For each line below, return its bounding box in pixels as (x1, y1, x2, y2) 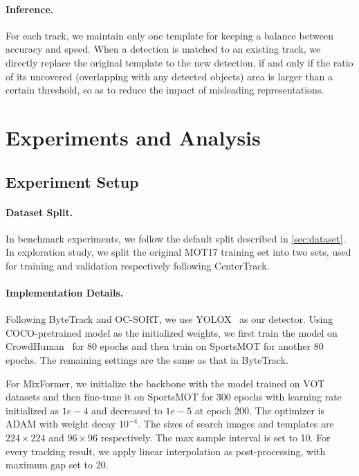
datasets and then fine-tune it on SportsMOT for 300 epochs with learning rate (6, 389, 342, 404)
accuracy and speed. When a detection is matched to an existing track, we (6, 42, 321, 56)
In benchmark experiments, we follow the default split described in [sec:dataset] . (6, 231, 346, 245)
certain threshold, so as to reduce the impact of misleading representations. (6, 82, 324, 97)
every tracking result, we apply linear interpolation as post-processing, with (6, 443, 326, 458)
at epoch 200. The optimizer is (194, 403, 324, 417)
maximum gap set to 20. (6, 457, 109, 472)
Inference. (6, 1, 54, 16)
